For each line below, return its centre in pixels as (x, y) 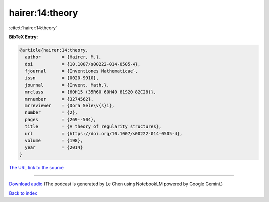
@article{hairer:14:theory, (54, 50)
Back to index (23, 193)
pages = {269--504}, (61, 120)
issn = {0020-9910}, (62, 78)
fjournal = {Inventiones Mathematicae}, (81, 71)
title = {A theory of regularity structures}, (93, 127)
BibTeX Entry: (24, 37)
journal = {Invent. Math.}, (67, 85)
